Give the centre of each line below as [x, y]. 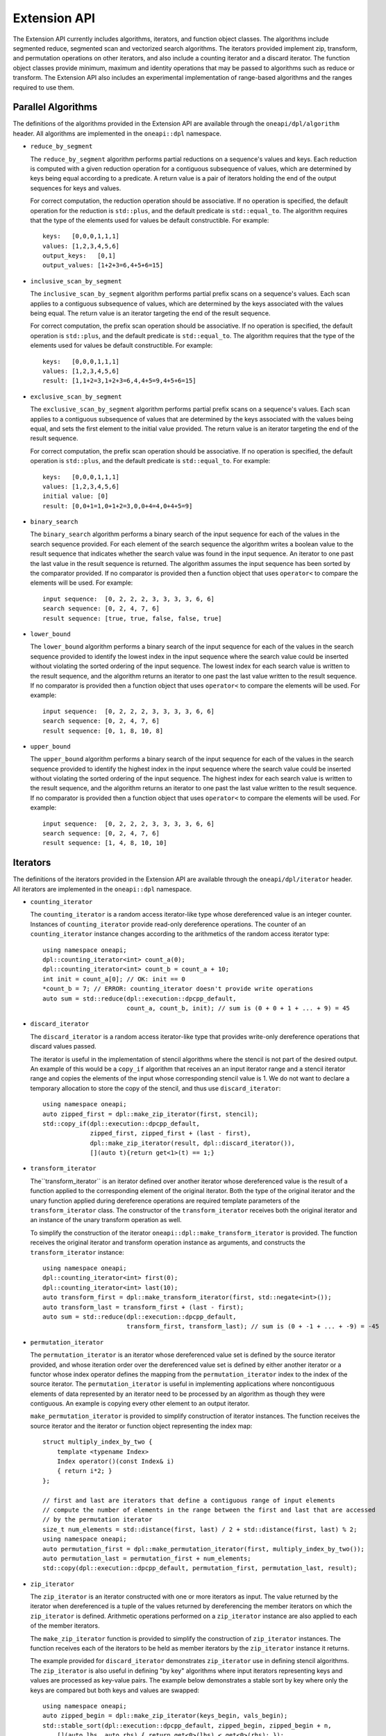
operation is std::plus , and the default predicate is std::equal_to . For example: [150, 461]
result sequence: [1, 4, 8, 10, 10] [105, 843]
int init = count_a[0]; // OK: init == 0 [114, 979]
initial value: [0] [76, 496]
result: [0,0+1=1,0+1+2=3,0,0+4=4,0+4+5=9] [118, 506]
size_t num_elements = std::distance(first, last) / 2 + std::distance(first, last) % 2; [200, 1529]
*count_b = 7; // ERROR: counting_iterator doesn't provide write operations [178, 989]
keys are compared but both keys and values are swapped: [115, 1690]
